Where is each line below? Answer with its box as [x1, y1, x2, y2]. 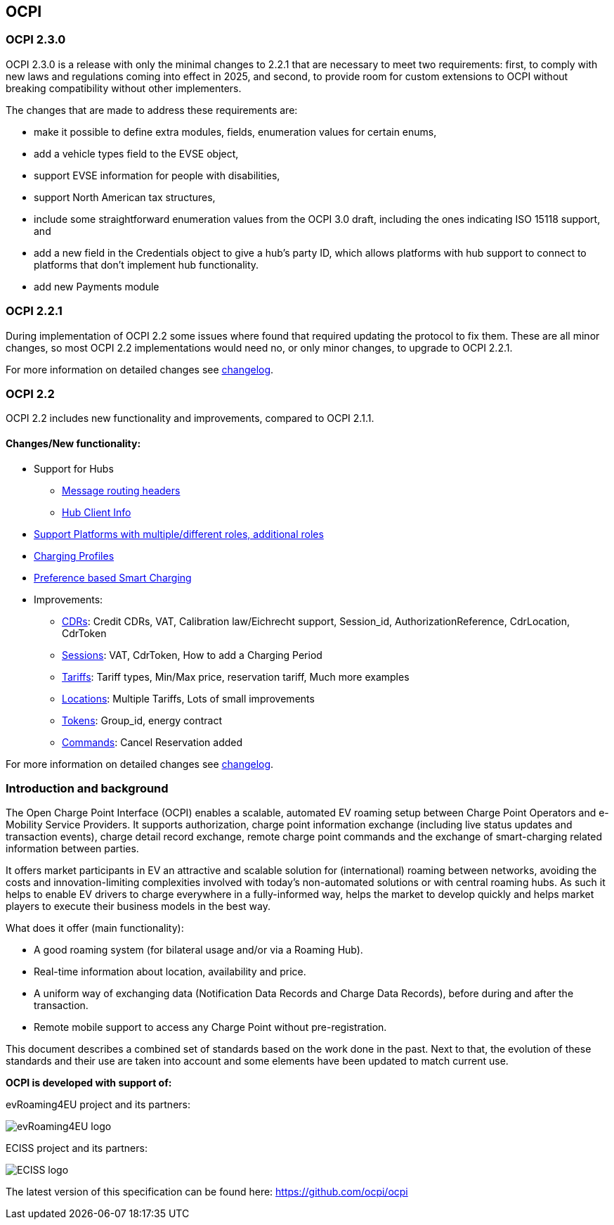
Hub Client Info [62, 506, 131, 518]
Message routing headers [62, 484, 181, 496]
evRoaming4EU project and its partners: [6, 1098, 190, 1111]
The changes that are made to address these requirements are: [6, 103, 298, 116]
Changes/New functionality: [6, 437, 141, 449]
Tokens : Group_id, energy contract [62, 714, 222, 726]
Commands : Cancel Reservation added [62, 736, 243, 748]
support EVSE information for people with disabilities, [34, 169, 280, 181]
